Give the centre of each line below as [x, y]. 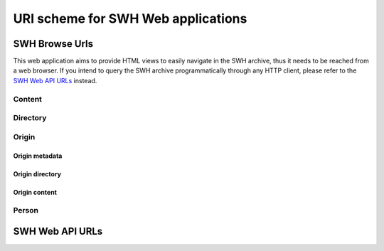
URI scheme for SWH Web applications [130, 18]
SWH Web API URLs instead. [55, 80]
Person [26, 210]
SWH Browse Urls [53, 44]
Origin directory [37, 173]
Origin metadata [38, 156]
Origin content [35, 192]
